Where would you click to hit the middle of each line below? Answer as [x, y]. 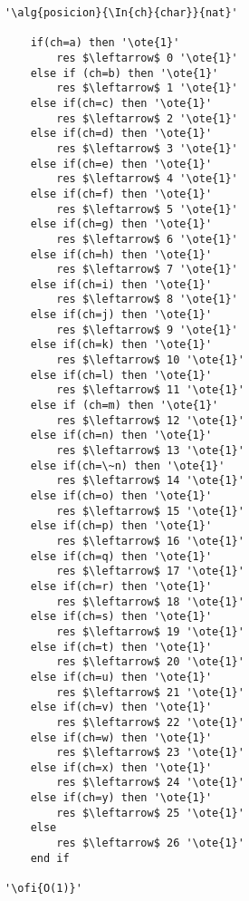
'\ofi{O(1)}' [43, 889]
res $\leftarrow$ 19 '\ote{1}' [150, 631]
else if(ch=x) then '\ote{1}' [121, 767]
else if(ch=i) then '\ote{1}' [121, 284]
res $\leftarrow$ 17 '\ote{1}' [150, 572]
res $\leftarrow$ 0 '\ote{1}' [147, 58]
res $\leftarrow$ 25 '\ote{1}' [150, 813]
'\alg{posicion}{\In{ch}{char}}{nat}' [121, 13]
